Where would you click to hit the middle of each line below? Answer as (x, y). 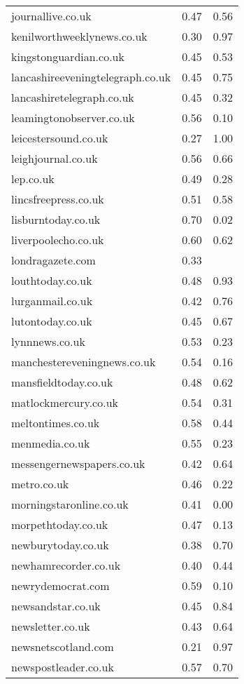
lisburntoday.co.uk (56, 219)
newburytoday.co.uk (60, 545)
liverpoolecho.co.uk (58, 240)
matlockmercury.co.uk (65, 402)
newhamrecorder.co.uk (66, 565)
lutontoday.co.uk (52, 321)
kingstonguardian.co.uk (68, 56)
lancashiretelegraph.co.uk (73, 97)
